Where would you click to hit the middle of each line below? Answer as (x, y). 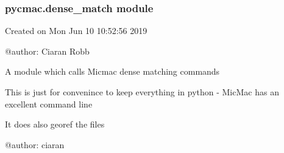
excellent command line (49, 104)
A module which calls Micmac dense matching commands (112, 71)
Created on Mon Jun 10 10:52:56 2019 (76, 31)
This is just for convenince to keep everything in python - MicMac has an (142, 92)
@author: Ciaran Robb (47, 51)
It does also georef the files (55, 124)
